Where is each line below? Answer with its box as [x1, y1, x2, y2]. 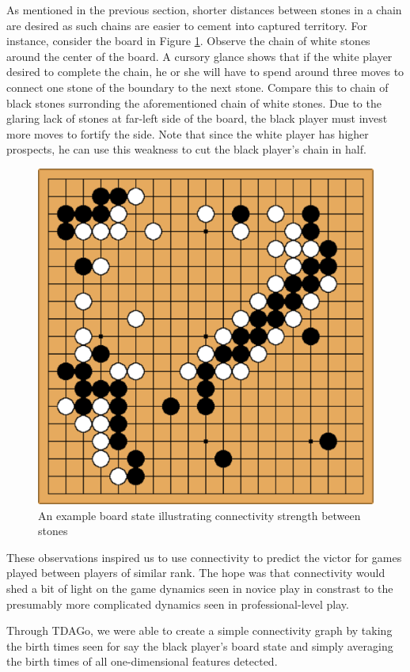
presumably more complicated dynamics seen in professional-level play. [6, 595, 349, 612]
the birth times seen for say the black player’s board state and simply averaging [6, 637, 393, 654]
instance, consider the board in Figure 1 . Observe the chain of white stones [6, 32, 370, 49]
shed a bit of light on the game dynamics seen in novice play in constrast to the [6, 579, 393, 596]
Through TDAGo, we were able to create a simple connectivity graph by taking [6, 622, 393, 639]
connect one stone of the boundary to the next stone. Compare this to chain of [6, 78, 389, 95]
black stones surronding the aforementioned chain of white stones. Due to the [6, 94, 382, 111]
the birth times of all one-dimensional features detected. [6, 653, 278, 670]
